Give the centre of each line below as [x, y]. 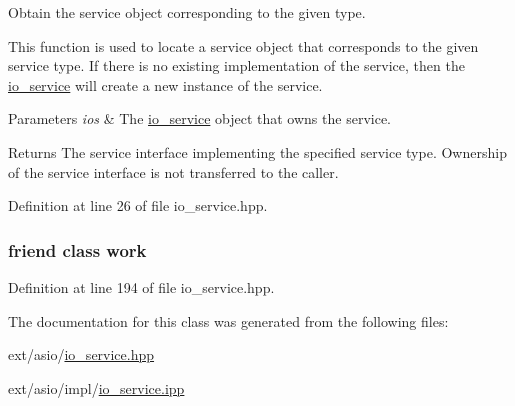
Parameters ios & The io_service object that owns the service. [199, 118]
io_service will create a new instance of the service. [165, 84]
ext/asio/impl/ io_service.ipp [96, 387]
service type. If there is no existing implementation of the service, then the [236, 65]
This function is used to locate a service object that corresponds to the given [243, 45]
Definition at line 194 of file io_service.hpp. [141, 286]
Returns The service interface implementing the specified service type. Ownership [257, 151]
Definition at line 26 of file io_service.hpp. [138, 205]
